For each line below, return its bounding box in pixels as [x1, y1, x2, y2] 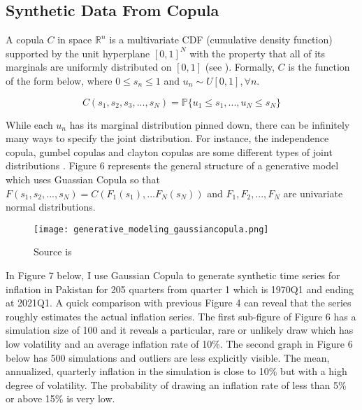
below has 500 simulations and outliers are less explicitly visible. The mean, [6, 350, 330, 365]
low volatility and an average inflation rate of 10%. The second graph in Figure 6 [6, 336, 353, 351]
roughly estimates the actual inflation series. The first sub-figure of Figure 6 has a [6, 309, 356, 323]
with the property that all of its [189, 45, 326, 60]
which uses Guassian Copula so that [6, 171, 160, 186]
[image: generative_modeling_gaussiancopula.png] [34, 224, 269, 234]
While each [6, 117, 53, 132]
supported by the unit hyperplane [6, 45, 150, 60]
